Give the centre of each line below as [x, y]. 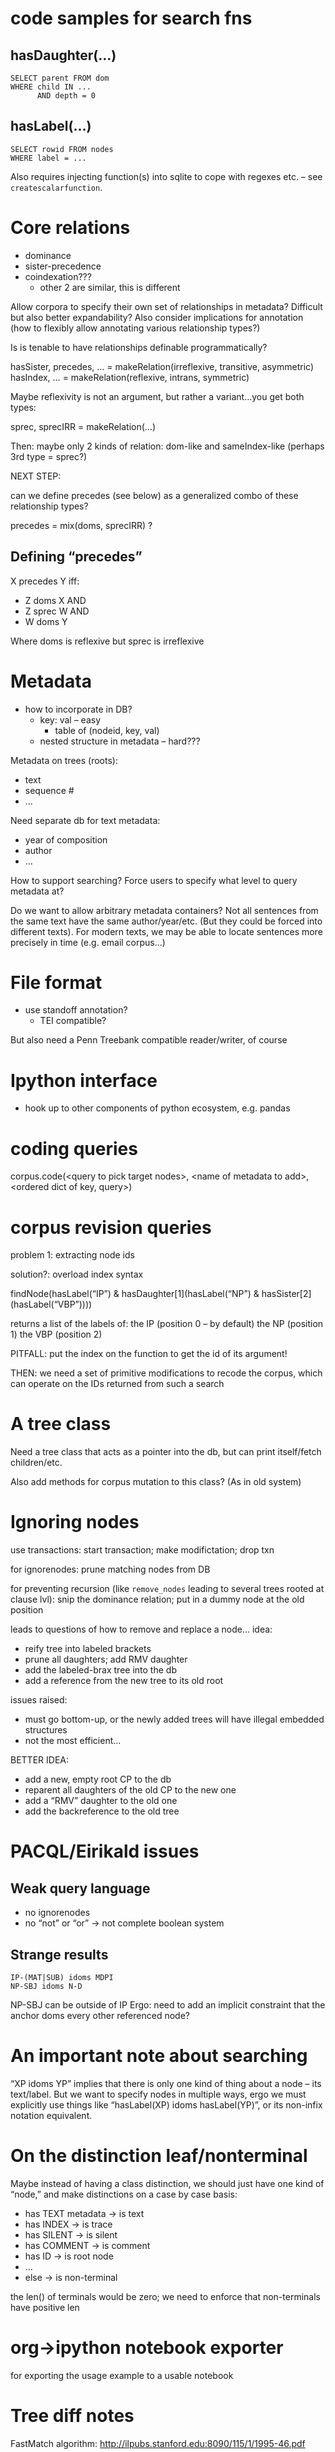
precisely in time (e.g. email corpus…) [88, 942]
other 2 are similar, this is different [110, 287]
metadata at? [37, 891]
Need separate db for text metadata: [85, 820]
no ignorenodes [57, 1913]
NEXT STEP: [36, 476]
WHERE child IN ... [51, 87]
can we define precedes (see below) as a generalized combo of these [154, 495]
